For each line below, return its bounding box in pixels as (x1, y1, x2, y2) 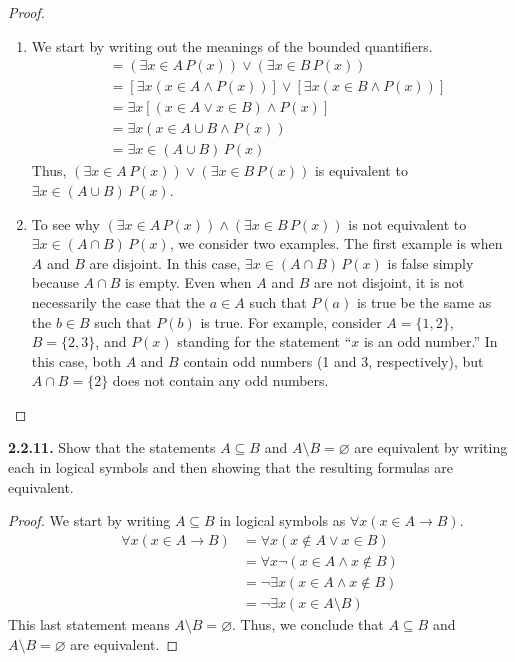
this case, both (31, 350, 122, 371)
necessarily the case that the (31, 291, 206, 312)
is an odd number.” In (363, 331, 498, 352)
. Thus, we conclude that (232, 613, 384, 634)
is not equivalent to (348, 213, 467, 234)
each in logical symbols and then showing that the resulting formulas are (8, 457, 454, 478)
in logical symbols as (219, 510, 346, 531)
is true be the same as (356, 291, 492, 312)
